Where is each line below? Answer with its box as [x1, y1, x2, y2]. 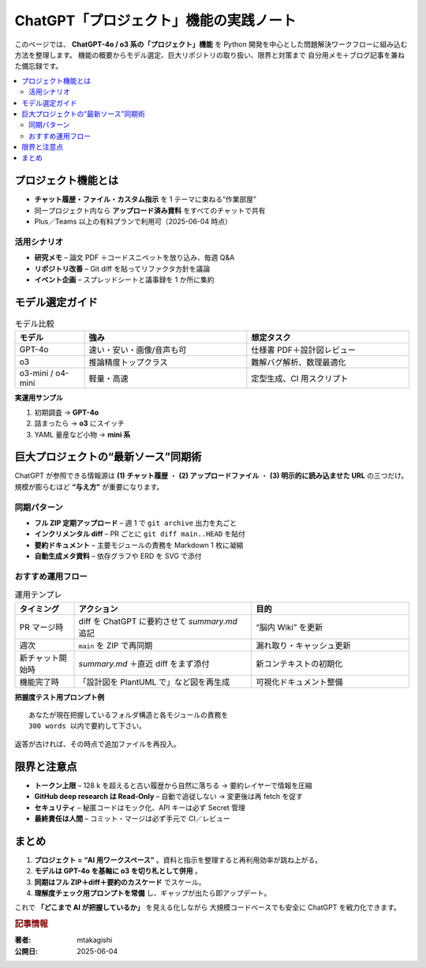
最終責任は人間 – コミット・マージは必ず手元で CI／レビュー [34, 813, 230, 823]
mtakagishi [77, 936, 113, 945]
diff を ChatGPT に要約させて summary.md [78, 616, 238, 627]
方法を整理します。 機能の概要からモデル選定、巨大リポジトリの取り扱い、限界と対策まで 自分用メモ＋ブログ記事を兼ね [14, 50, 405, 59]
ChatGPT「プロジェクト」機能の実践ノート [14, 12, 297, 29]
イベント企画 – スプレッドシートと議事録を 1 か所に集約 [34, 275, 215, 284]
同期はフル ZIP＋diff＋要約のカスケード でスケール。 [34, 877, 206, 887]
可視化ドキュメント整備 [256, 676, 343, 687]
